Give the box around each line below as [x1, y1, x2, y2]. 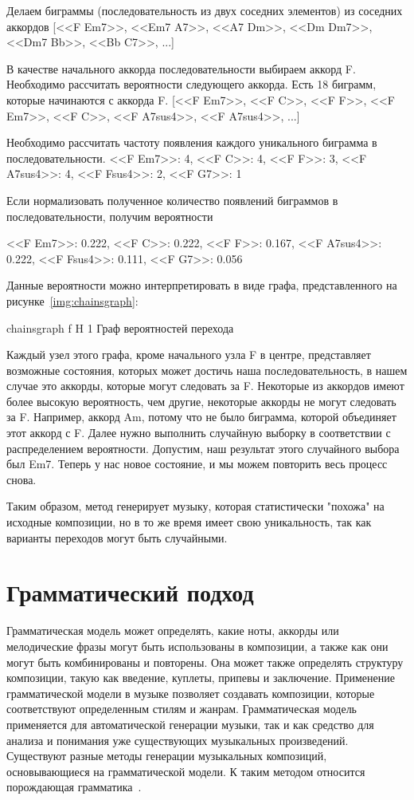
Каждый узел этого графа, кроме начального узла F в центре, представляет [6, 346, 371, 363]
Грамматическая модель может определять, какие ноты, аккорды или [6, 622, 339, 639]
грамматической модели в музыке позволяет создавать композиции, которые [6, 684, 375, 701]
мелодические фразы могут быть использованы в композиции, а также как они [6, 637, 389, 654]
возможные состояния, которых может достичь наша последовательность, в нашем [6, 361, 408, 378]
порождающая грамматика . [6, 778, 142, 795]
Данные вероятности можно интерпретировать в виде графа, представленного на [6, 277, 397, 294]
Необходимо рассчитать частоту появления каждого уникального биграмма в [6, 134, 377, 151]
